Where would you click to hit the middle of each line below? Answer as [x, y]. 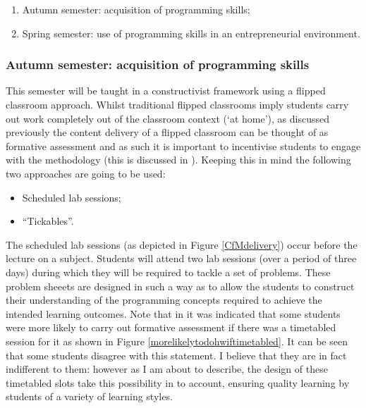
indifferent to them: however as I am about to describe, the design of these [167, 369]
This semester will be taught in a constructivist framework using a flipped [166, 91]
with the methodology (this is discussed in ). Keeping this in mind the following [178, 160]
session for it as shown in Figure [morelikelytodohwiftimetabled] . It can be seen [177, 341]
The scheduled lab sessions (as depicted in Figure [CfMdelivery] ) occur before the [182, 244]
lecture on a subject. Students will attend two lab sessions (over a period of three [181, 258]
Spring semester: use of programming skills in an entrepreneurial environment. [191, 33]
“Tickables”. [48, 221]
